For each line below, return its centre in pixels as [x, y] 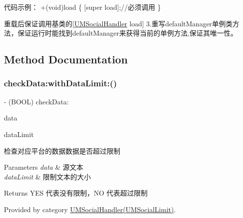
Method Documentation [66, 59]
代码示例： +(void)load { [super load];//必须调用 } [82, 7]
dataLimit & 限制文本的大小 [47, 176]
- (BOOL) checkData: [36, 101]
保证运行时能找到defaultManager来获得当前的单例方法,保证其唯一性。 [127, 33]
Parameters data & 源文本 [44, 167]
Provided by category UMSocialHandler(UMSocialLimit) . [90, 209]
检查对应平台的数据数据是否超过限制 [62, 150]
